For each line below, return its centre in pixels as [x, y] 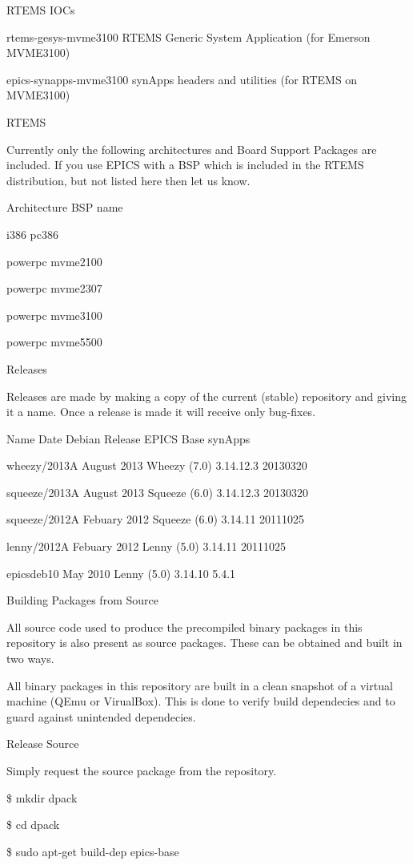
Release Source [43, 744]
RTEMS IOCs [41, 10]
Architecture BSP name [65, 207]
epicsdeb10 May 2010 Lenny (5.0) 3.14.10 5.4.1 [121, 573]
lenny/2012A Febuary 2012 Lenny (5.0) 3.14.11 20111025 [146, 546]
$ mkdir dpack [42, 797]
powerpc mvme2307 [54, 288]
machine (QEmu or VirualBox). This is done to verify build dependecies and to [201, 701]
